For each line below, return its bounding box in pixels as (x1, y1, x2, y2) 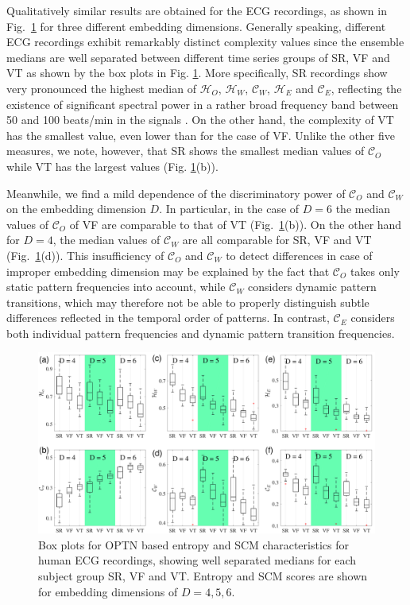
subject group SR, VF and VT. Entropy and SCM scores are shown (38, 567, 368, 584)
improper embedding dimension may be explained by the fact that (6, 262, 330, 279)
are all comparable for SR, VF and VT (182, 231, 372, 248)
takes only (350, 262, 400, 279)
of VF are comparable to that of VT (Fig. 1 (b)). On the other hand (69, 215, 402, 232)
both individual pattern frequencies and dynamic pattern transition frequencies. (6, 324, 395, 341)
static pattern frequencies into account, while (6, 278, 226, 295)
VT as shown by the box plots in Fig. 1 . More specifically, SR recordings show (6, 64, 388, 81)
